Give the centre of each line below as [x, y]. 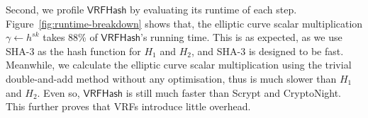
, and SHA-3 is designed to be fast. [268, 51]
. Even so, [58, 92]
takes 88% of [70, 37]
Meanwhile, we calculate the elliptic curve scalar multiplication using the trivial [179, 65]
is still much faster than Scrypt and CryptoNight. [234, 92]
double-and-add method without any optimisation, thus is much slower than [171, 78]
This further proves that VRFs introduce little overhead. [128, 106]
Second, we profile [45, 9]
